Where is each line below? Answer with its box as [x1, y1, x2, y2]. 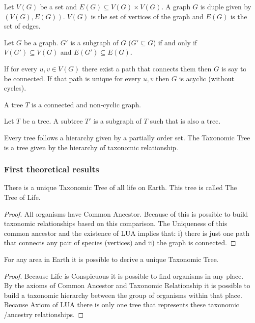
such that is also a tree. [150, 116, 221, 126]
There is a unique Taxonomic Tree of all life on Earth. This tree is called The [4, 182, 237, 193]
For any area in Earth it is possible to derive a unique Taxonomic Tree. [4, 254, 219, 264]
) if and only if [153, 37, 197, 47]
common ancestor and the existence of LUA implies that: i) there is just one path [4, 227, 250, 238]
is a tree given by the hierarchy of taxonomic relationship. [4, 142, 178, 152]
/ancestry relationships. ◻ [4, 309, 84, 319]
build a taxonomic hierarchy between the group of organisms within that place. [4, 290, 242, 300]
